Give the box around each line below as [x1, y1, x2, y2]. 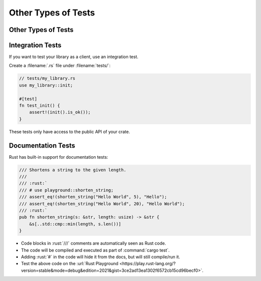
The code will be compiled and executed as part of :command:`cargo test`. [21, 247, 170, 253]
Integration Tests [9, 41, 61, 49]
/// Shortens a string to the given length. [19, 167, 127, 173]
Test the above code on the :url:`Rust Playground [21, 261, 118, 266]
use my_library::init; [19, 82, 73, 88]
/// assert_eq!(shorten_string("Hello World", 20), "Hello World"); [19, 201, 185, 207]
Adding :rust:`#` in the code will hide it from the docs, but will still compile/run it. [21, 254, 180, 260]
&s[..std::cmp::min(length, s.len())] [29, 221, 121, 227]
